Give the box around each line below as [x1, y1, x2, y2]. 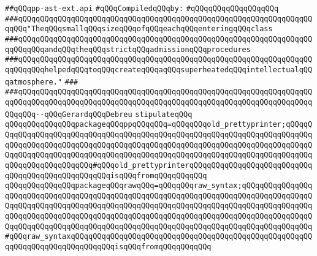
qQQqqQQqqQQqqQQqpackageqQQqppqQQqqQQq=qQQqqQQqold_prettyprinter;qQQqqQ [5, 120, 313, 129]
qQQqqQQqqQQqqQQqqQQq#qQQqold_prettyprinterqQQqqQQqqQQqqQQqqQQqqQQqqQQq [5, 160, 313, 170]
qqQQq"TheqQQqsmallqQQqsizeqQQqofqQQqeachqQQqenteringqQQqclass [5, 24, 273, 34]
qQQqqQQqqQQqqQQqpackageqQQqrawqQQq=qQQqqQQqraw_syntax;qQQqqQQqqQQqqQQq [5, 181, 313, 190]
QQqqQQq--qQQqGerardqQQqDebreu [5, 110, 132, 119]
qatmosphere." [5, 77, 63, 86]
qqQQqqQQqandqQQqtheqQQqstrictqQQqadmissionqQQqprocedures [5, 45, 251, 54]
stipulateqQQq [135, 110, 193, 119]
